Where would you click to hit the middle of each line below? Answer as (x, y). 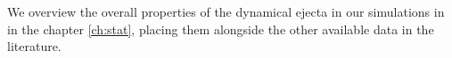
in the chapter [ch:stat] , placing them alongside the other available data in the (221, 29)
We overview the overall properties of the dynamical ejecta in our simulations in (226, 11)
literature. (34, 46)
